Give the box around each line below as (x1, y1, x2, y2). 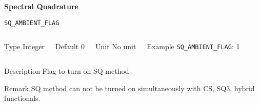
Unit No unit (95, 41, 136, 52)
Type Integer (4, 41, 45, 52)
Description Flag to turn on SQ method (4, 65, 129, 76)
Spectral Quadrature (4, 1, 78, 11)
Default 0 (55, 41, 85, 52)
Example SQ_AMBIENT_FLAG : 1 (147, 41, 240, 52)
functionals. (4, 93, 41, 103)
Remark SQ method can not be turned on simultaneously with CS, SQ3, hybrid (4, 82, 255, 93)
